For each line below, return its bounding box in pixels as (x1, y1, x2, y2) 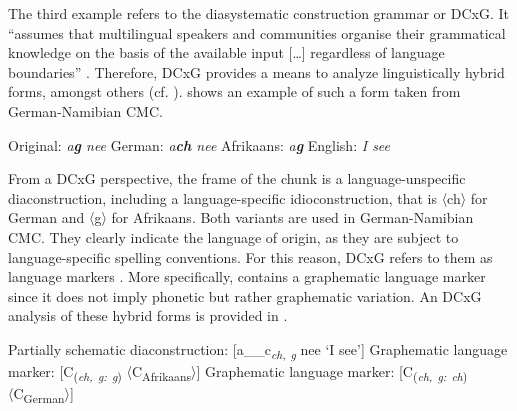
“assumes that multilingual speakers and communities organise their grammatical (8, 22, 506, 43)
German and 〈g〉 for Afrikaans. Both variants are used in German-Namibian (8, 207, 474, 228)
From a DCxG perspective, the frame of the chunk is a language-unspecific (8, 168, 466, 189)
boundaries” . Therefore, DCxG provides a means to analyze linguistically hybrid (8, 61, 505, 82)
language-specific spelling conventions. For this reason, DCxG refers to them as (8, 246, 493, 267)
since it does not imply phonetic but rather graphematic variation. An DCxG (8, 285, 482, 306)
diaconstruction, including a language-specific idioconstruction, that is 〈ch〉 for (8, 187, 488, 208)
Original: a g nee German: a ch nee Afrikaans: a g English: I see (8, 134, 391, 155)
